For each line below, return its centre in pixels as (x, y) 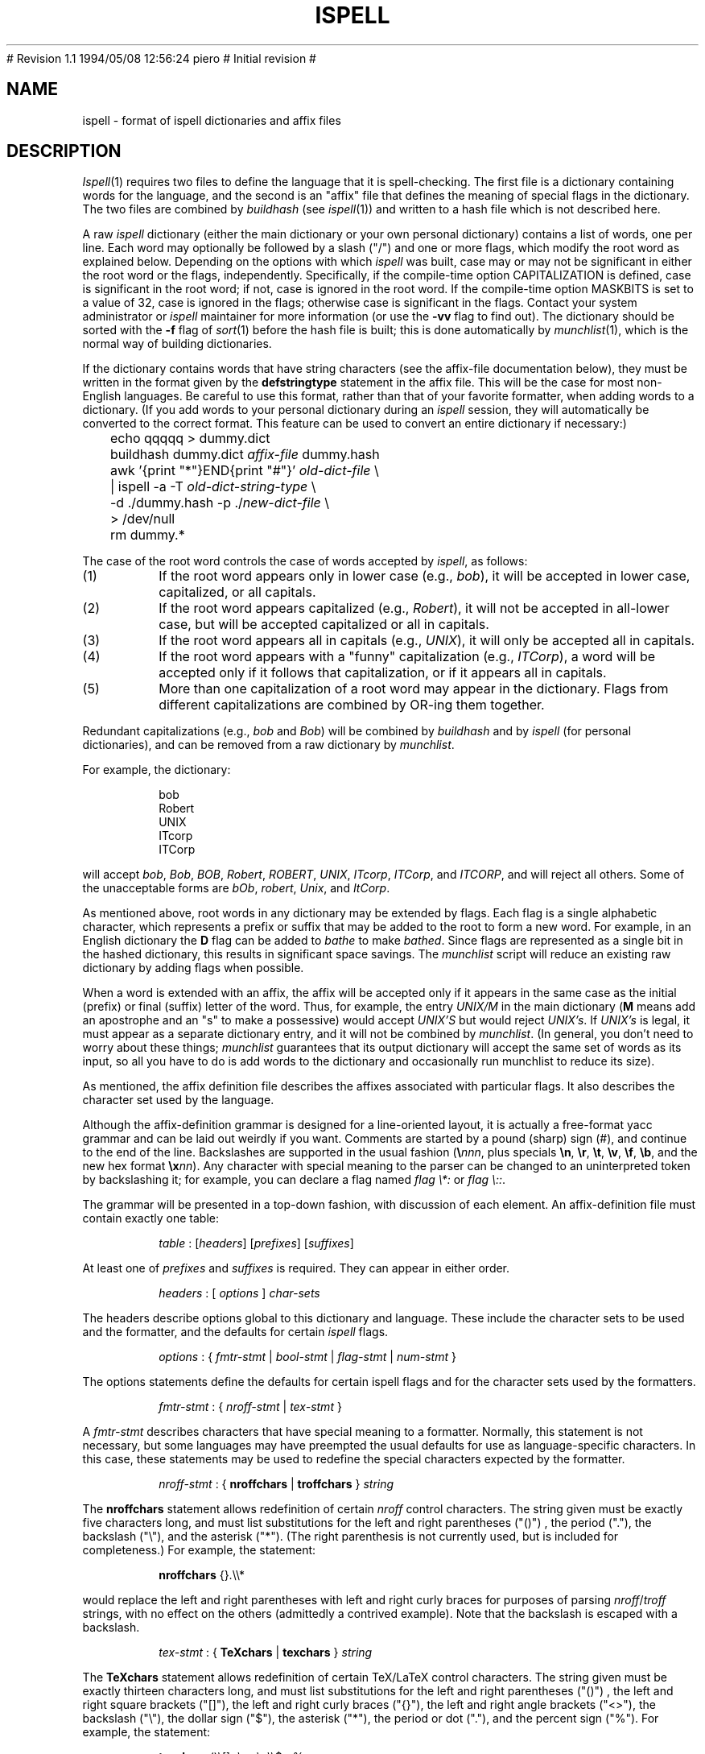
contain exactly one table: (150, 1218)
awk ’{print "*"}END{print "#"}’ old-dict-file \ (244, 471)
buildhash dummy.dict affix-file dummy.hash (245, 455)
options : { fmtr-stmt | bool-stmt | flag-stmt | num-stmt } (307, 1357)
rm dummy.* (147, 535)
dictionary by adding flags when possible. (193, 968)
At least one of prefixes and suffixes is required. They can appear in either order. (296, 1268)
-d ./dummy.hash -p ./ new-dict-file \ (220, 503)
